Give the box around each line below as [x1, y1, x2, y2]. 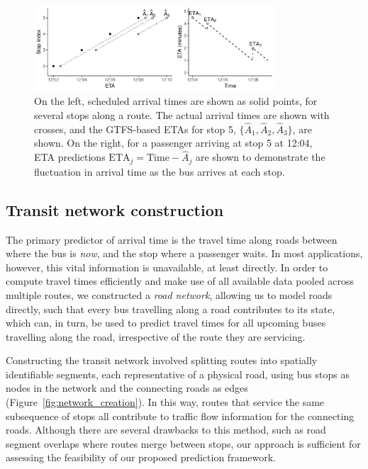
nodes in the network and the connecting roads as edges [6, 380, 248, 395]
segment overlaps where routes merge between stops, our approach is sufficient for [6, 436, 361, 451]
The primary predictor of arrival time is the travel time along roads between [6, 232, 338, 247]
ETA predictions [34, 149, 106, 164]
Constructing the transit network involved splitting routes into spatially [6, 353, 318, 368]
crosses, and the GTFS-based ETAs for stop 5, [34, 121, 236, 136]
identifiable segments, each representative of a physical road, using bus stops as [6, 366, 350, 381]
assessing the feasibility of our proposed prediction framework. [6, 450, 277, 465]
